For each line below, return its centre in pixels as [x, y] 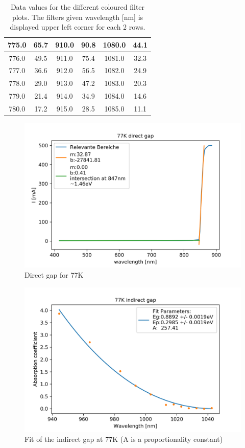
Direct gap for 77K [54, 275]
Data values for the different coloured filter [78, 7]
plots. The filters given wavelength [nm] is [78, 17]
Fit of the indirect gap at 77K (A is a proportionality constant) [124, 439]
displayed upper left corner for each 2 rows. [78, 27]
